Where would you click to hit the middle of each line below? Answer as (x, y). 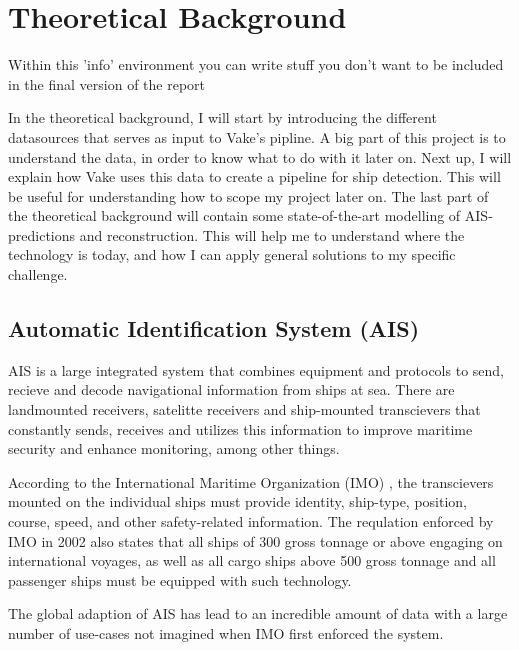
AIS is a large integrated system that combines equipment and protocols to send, (256, 369)
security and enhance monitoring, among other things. (174, 448)
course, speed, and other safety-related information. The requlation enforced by (251, 521)
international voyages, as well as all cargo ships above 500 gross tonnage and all (252, 560)
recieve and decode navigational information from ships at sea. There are (231, 389)
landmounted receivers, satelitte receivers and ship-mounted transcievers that (244, 409)
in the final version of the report (106, 83)
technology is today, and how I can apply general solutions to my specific (232, 254)
